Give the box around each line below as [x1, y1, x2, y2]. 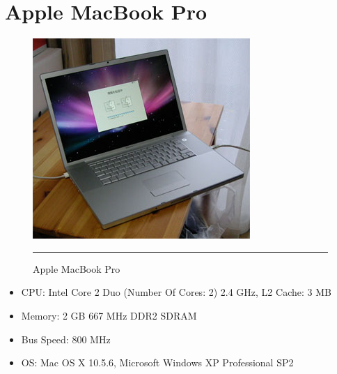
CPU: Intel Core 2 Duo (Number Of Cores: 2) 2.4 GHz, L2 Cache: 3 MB [21, 285, 331, 299]
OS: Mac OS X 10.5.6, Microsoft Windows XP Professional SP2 [21, 355, 294, 370]
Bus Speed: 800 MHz [21, 331, 111, 346]
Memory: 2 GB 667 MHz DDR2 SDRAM [21, 308, 197, 322]
